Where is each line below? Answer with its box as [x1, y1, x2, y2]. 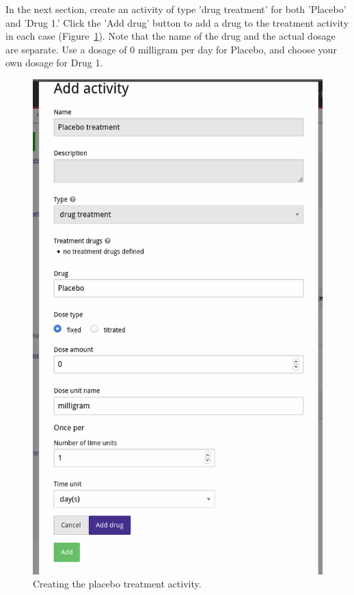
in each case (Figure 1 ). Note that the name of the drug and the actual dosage [5, 29, 336, 43]
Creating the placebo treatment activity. [33, 577, 202, 591]
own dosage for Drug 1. [5, 55, 103, 70]
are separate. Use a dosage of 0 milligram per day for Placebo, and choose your [5, 42, 337, 56]
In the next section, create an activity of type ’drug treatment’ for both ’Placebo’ [5, 2, 346, 16]
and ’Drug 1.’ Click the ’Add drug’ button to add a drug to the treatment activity [5, 15, 349, 29]
